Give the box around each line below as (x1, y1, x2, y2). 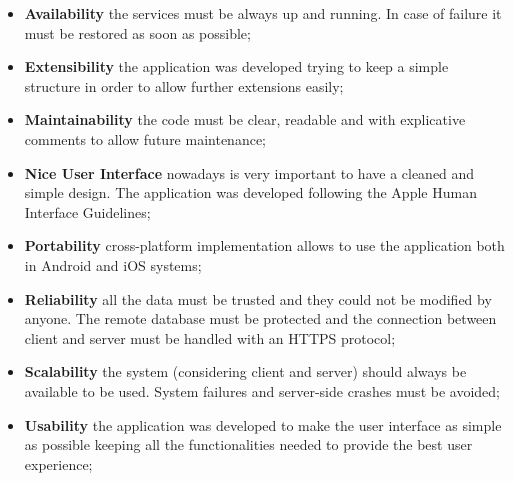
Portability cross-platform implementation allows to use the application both (24, 235, 505, 256)
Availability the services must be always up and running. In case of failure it (24, 3, 502, 23)
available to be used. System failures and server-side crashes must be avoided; (24, 380, 500, 401)
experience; (24, 453, 93, 474)
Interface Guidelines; (24, 201, 151, 222)
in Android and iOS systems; (24, 254, 202, 275)
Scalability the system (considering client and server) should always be (24, 361, 467, 382)
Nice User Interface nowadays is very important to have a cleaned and (24, 162, 475, 183)
